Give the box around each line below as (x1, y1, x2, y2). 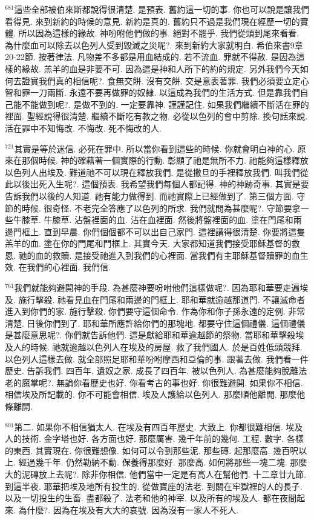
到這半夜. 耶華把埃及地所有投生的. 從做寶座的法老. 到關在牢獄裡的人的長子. (5, 479, 303, 492)
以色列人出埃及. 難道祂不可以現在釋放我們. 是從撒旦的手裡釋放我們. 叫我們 (5, 165, 300, 178)
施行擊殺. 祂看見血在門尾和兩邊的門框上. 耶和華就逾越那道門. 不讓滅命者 (18, 293, 306, 305)
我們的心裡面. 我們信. (27, 261, 111, 273)
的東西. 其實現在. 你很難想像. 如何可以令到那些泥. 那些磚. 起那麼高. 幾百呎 (5, 444, 299, 456)
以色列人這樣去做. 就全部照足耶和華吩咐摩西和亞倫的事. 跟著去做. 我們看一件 (5, 352, 309, 365)
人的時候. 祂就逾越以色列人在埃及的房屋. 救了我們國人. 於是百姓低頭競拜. (13, 341, 303, 353)
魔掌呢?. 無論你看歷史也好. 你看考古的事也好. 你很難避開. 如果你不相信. (21, 376, 303, 388)
